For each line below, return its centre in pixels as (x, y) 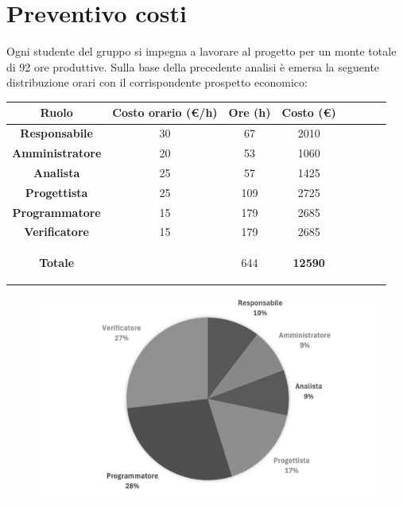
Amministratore (57, 153)
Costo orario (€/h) (165, 112)
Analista (56, 172)
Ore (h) (250, 112)
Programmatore (56, 212)
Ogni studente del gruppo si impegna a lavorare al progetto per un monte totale (201, 51)
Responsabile (56, 133)
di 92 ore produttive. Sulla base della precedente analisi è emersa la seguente (193, 66)
